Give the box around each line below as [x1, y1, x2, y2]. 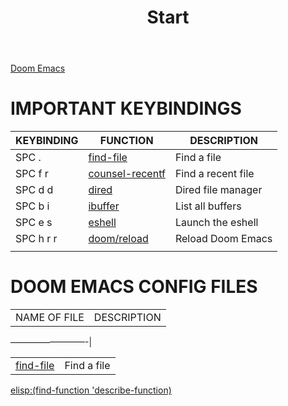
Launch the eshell [174, 216, 259, 230]
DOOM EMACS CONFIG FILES [10, 276, 258, 298]
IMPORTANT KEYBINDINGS [10, 97, 242, 120]
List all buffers [174, 199, 242, 213]
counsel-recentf [88, 167, 166, 181]
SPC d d [15, 183, 54, 197]
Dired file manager [174, 183, 263, 197]
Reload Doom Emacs [174, 232, 273, 246]
